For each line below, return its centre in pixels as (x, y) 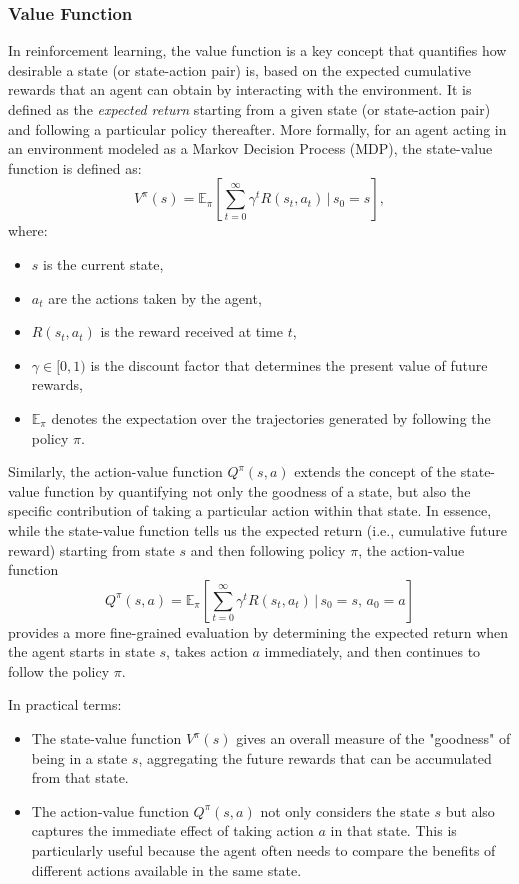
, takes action (207, 651)
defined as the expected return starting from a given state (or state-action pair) (249, 109)
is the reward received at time (191, 331)
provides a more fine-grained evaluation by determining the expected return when (258, 631)
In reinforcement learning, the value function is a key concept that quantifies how (257, 50)
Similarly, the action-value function (115, 471)
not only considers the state (345, 810)
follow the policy (59, 670)
